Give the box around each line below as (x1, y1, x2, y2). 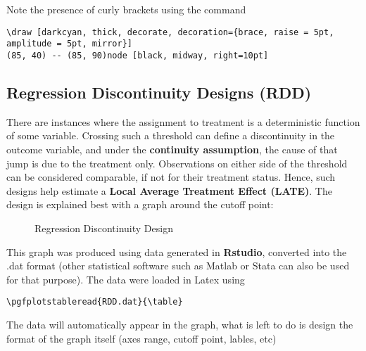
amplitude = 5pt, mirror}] (6, 39, 132, 49)
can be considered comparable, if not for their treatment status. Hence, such (6, 170, 336, 184)
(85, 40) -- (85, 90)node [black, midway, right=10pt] (6, 50, 269, 60)
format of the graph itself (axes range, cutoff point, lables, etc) (6, 331, 277, 345)
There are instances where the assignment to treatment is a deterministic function (6, 114, 360, 129)
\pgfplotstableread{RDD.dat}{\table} (6, 297, 183, 307)
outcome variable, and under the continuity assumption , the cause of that (6, 141, 338, 156)
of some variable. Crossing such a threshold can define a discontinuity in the (6, 128, 335, 143)
